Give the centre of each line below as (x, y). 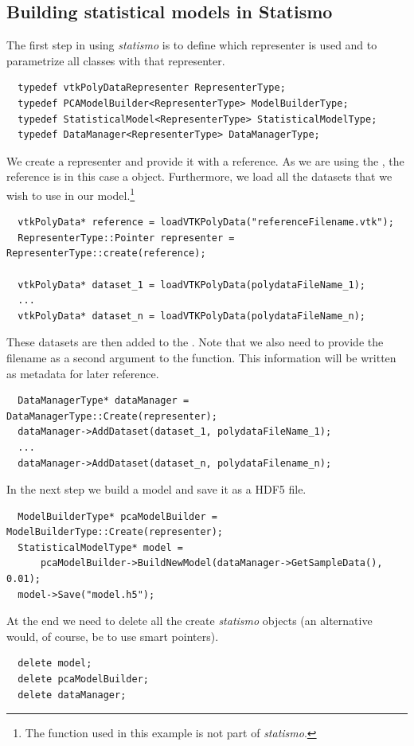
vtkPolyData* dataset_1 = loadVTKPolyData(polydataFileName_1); (192, 285)
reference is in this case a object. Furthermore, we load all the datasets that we (199, 176)
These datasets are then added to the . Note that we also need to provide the (195, 342)
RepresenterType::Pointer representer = (126, 238)
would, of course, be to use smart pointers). (113, 636)
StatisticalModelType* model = (100, 547)
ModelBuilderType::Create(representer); (115, 532)
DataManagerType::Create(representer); (112, 416)
